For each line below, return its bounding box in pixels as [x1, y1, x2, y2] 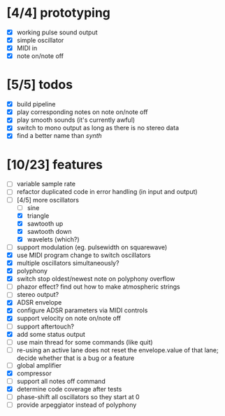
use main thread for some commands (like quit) [16, 338, 153, 346]
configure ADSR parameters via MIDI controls [16, 306, 148, 314]
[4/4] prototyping [6, 5, 111, 21]
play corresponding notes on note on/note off [16, 108, 148, 116]
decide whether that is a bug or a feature [16, 354, 135, 362]
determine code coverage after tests [16, 384, 122, 393]
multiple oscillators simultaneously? [16, 259, 119, 267]
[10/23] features [6, 156, 103, 172]
